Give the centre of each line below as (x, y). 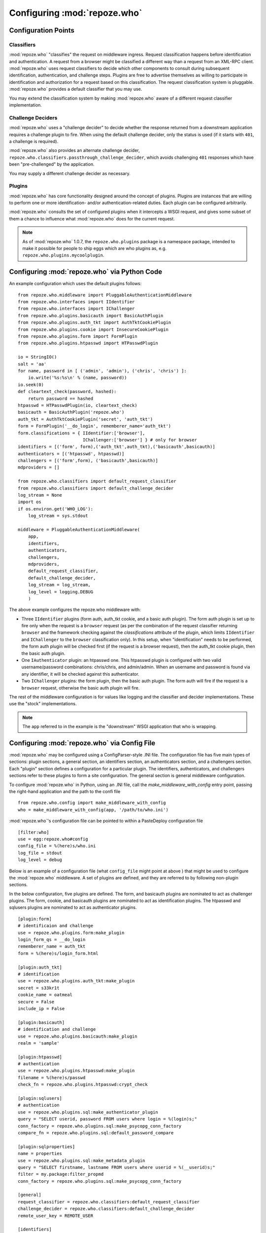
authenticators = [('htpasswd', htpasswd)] (71, 453)
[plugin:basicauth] (41, 1022)
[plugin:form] (35, 919)
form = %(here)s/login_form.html (58, 953)
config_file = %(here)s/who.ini (57, 846)
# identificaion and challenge (56, 926)
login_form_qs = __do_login (52, 940)
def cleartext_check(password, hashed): (67, 392)
